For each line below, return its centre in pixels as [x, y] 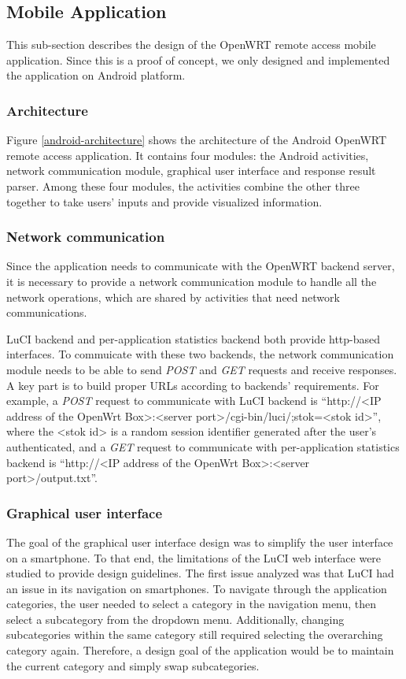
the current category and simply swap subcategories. [133, 665]
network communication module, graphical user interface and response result [191, 171]
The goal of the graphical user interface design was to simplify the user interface [200, 542]
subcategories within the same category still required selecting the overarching [195, 634]
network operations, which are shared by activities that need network [173, 297]
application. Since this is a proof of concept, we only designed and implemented [198, 59]
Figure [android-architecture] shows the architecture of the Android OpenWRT [197, 140]
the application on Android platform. [96, 75]
